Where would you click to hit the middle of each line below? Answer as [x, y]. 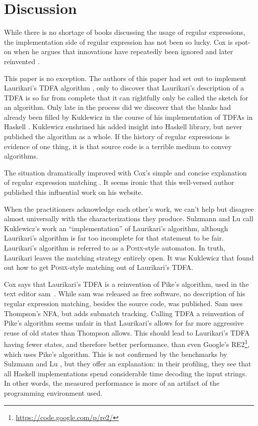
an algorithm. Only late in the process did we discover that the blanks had [118, 107]
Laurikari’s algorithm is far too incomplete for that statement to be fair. [114, 238]
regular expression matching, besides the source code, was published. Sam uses [124, 303]
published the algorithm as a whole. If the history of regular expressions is [117, 136]
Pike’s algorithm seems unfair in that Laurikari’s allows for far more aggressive [124, 323]
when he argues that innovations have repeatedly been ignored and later [123, 51]
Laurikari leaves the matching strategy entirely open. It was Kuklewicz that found [129, 257]
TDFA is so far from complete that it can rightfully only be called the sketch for [126, 97]
